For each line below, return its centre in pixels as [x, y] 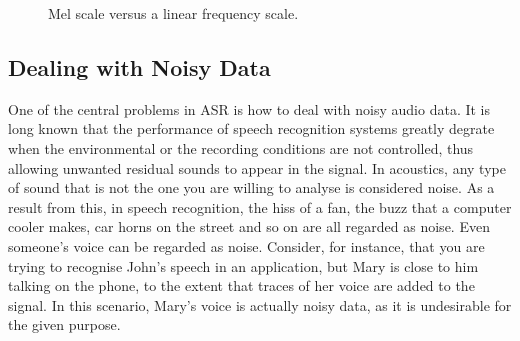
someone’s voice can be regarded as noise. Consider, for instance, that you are [246, 245]
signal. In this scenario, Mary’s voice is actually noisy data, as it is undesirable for [260, 304]
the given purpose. [64, 324]
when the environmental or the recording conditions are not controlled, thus [241, 147]
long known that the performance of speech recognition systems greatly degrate [251, 128]
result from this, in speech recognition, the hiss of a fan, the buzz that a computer [260, 206]
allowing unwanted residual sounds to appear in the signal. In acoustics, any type [257, 167]
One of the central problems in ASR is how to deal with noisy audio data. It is [249, 108]
